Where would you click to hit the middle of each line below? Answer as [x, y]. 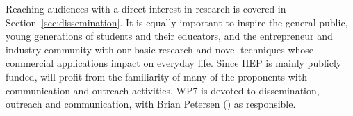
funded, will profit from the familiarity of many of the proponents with [156, 76]
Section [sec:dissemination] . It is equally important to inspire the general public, [177, 22]
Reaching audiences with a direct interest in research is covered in [146, 8]
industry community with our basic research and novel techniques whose [160, 49]
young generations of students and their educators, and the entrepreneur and [169, 36]
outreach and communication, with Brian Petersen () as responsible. [151, 104]
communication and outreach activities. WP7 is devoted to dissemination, [163, 90]
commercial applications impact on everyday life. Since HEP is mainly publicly [174, 63]
